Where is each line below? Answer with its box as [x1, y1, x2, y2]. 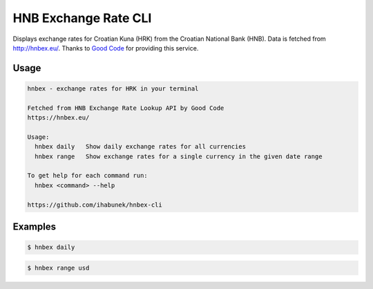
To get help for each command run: [27, 171, 148, 180]
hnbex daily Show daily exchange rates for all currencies [35, 142, 247, 151]
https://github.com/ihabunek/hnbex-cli [27, 201, 162, 209]
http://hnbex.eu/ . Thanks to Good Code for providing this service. [12, 44, 199, 52]
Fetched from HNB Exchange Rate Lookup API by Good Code [27, 104, 224, 112]
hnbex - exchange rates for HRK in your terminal [27, 84, 199, 93]
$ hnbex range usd [27, 263, 90, 272]
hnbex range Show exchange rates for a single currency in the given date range [35, 152, 323, 160]
